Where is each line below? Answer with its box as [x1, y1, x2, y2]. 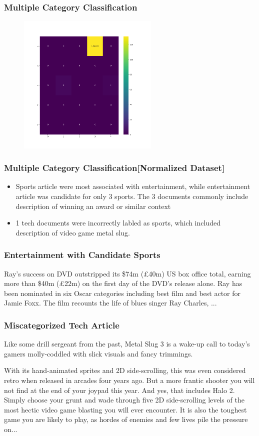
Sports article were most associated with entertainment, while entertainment [15, 181, 250, 191]
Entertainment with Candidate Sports [4, 248, 160, 261]
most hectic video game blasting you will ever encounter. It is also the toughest [4, 404, 247, 414]
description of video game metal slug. [15, 227, 130, 237]
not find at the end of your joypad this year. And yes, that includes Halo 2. [4, 384, 235, 395]
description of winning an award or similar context [15, 200, 171, 211]
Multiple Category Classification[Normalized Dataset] [4, 161, 225, 174]
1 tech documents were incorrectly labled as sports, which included [15, 217, 220, 228]
